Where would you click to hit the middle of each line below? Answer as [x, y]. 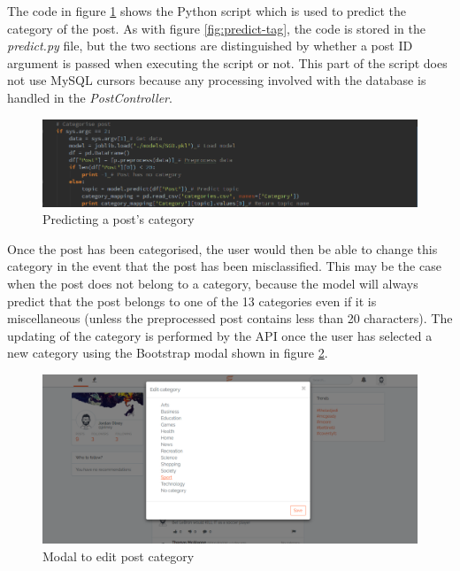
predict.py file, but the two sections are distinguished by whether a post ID [210, 46]
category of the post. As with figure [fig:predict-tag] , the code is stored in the [216, 28]
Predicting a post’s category [119, 219]
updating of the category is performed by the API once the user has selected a [220, 335]
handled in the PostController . [90, 97]
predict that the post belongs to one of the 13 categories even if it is [192, 301]
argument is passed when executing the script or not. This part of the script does [227, 62]
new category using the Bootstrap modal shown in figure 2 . [168, 353]
